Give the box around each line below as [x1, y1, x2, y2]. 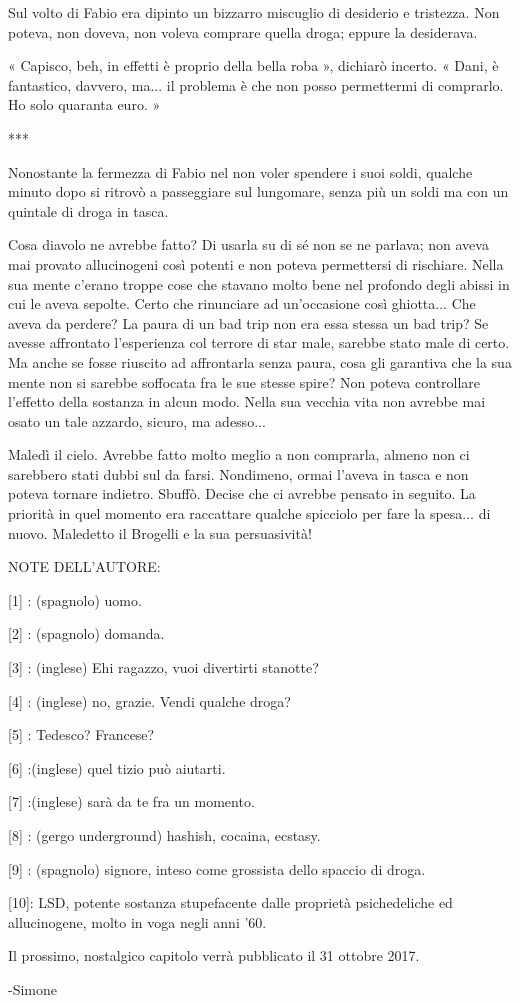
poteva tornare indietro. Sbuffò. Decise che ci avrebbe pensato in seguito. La [8, 483, 476, 504]
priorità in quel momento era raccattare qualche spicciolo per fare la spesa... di [8, 503, 491, 524]
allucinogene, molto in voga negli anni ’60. [8, 911, 267, 932]
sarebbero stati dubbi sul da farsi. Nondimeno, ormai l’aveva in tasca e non [8, 463, 469, 484]
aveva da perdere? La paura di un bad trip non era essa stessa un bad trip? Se [8, 312, 489, 333]
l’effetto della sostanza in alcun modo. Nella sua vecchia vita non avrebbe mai [8, 391, 486, 412]
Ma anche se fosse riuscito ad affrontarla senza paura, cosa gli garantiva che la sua [8, 351, 512, 372]
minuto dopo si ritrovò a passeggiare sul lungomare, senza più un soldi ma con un [8, 181, 509, 202]
